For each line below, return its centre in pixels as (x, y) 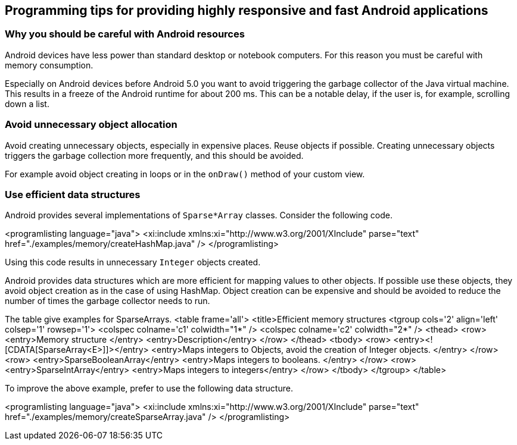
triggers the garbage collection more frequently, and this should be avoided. (154, 155)
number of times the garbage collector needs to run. (108, 301)
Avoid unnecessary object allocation (91, 125)
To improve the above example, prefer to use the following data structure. (149, 388)
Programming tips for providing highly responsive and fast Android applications (247, 10)
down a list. (27, 104)
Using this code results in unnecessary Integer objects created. (133, 262)
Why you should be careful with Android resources (125, 34)
